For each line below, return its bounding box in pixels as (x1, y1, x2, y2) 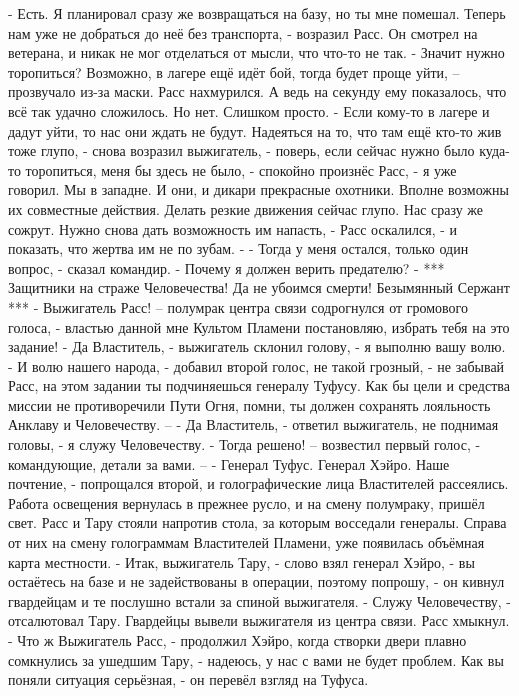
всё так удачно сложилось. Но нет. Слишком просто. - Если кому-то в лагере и (8, 100, 490, 121)
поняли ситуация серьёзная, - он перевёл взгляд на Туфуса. (8, 669, 369, 690)
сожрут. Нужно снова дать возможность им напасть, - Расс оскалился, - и (8, 218, 458, 239)
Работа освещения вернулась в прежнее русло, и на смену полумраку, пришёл (8, 492, 485, 513)
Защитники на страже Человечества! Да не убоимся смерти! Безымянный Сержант (8, 277, 510, 298)
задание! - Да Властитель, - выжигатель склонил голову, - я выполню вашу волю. (8, 336, 506, 357)
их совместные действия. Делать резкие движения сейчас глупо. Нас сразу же (8, 198, 484, 219)
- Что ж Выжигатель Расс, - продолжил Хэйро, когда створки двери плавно (8, 630, 467, 650)
